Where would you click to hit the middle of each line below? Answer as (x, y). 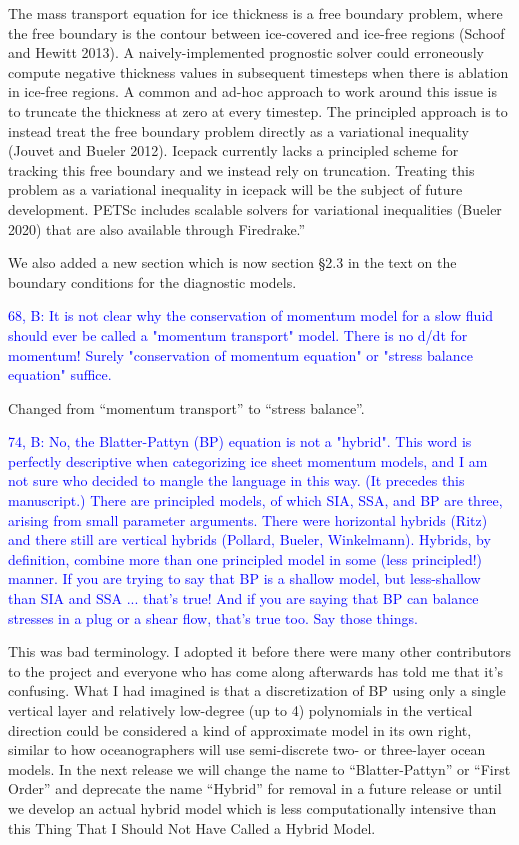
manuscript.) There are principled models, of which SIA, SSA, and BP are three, (255, 500)
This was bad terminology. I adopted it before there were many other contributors (259, 651)
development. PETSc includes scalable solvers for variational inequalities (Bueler (255, 208)
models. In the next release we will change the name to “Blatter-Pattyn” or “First (259, 768)
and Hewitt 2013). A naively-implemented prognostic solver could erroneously (246, 52)
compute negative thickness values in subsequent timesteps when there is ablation (258, 71)
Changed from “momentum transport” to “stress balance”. (186, 407)
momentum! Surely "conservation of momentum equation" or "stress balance (240, 354)
